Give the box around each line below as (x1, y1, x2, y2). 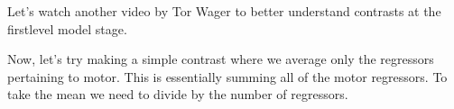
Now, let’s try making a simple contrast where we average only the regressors (7, 50, 434, 68)
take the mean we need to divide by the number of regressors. (7, 85, 348, 104)
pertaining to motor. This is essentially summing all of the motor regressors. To (7, 67, 448, 86)
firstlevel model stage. (7, 19, 127, 38)
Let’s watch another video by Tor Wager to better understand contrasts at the (7, 2, 441, 20)
